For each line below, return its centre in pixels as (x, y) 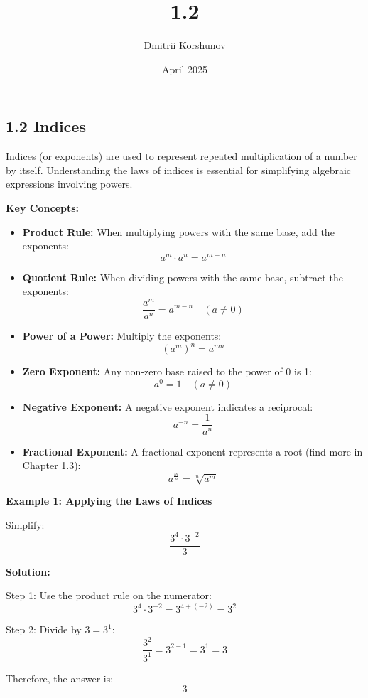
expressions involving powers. (69, 184)
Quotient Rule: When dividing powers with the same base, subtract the (183, 277)
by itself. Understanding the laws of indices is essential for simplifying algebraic (179, 170)
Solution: (28, 571)
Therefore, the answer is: (60, 678)
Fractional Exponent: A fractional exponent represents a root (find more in (193, 451)
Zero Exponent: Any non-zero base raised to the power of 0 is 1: (167, 371)
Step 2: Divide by (44, 629)
